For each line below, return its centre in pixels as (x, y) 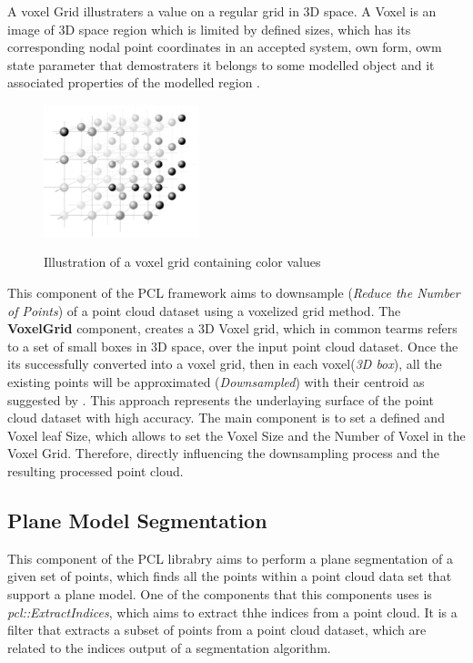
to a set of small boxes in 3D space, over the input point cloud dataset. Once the (233, 346)
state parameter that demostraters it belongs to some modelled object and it (221, 64)
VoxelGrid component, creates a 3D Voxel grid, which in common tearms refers (232, 328)
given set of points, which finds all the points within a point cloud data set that (230, 576)
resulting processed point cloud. (96, 471)
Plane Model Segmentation (137, 520)
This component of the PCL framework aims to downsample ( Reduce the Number (234, 293)
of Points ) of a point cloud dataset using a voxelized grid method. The (204, 310)
